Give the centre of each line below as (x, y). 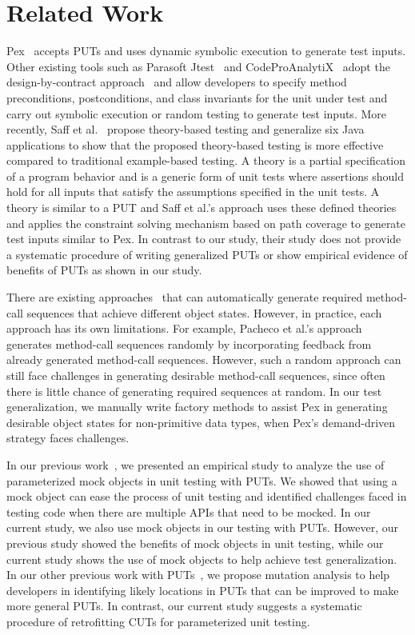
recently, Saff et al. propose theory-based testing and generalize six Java (186, 129)
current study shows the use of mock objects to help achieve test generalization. (202, 559)
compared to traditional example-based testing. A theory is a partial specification (206, 160)
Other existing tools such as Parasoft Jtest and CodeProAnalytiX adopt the (198, 66)
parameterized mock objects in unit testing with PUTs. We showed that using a (202, 480)
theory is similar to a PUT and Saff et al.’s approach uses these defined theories (202, 208)
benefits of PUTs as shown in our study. (104, 270)
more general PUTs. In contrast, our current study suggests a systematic (184, 606)
